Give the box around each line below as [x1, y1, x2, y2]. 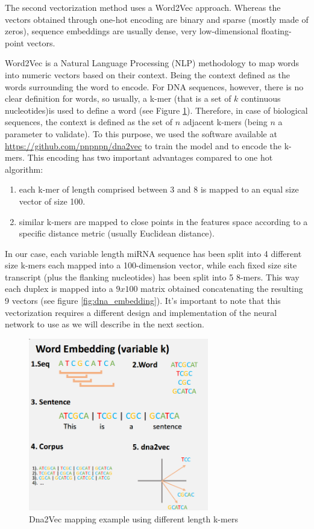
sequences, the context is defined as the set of [5, 116, 172, 128]
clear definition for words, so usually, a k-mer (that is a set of [5, 92, 231, 105]
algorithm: [5, 162, 43, 175]
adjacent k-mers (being [183, 116, 268, 128]
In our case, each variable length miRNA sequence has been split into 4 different [5, 247, 302, 259]
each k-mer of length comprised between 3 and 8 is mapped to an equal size [19, 183, 299, 196]
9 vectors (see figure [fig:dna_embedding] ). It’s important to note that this [5, 294, 281, 307]
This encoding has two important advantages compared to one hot [27, 151, 273, 164]
